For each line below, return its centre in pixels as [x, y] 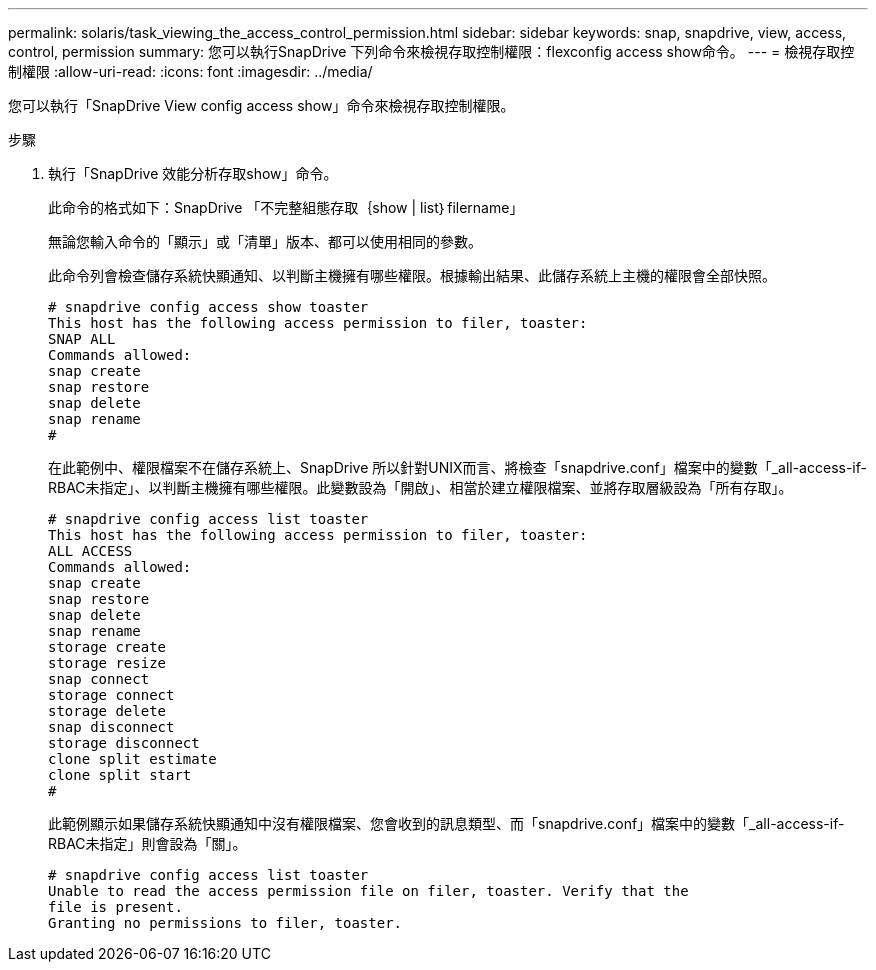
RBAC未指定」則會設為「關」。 [147, 843]
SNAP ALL [82, 339]
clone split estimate [132, 759]
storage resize [107, 663]
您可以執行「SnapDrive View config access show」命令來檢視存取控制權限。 [261, 105]
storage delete [107, 711]
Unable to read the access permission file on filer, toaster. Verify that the [368, 891]
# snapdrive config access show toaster [208, 307]
